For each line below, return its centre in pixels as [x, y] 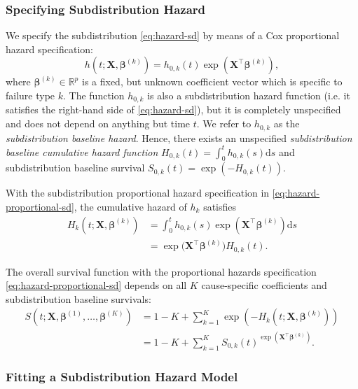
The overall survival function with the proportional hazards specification [161, 271]
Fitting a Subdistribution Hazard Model [122, 376]
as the [287, 123]
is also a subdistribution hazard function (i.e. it [249, 95]
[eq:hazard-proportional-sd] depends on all [96, 285]
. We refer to [224, 123]
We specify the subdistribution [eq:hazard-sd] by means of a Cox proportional [173, 35]
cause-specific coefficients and [264, 285]
